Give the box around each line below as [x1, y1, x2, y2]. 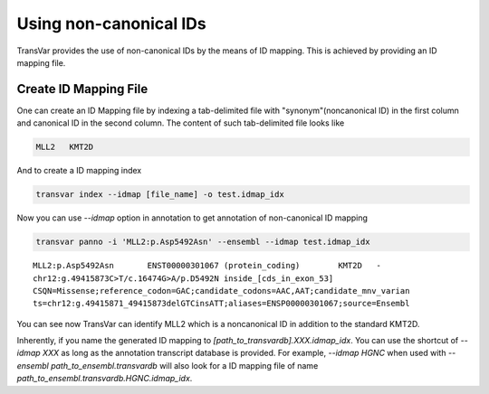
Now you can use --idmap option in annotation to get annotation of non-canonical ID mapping [16, 212, 369, 223]
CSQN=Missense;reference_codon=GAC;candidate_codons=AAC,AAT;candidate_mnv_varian [33, 286, 410, 295]
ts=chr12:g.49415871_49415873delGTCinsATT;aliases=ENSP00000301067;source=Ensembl [33, 298, 410, 309]
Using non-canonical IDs [16, 14, 207, 33]
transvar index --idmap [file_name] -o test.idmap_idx [35, 190, 284, 200]
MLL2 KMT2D [35, 142, 94, 153]
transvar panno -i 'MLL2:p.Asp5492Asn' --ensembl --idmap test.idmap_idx [35, 237, 370, 248]
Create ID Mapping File [16, 81, 149, 97]
